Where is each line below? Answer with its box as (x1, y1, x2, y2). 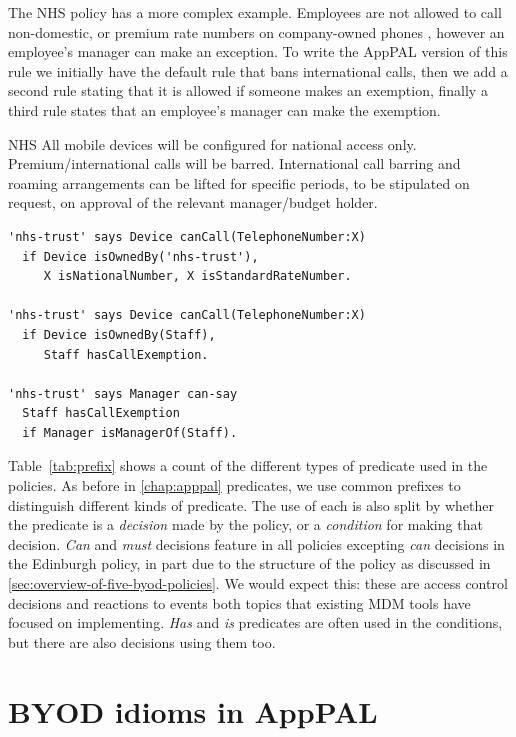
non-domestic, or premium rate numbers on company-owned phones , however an (8, 21, 505, 42)
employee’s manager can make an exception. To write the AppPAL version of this (8, 41, 508, 62)
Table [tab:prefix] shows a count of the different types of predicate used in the (8, 455, 488, 476)
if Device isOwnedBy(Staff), (22, 327, 216, 342)
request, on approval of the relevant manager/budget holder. (8, 192, 378, 213)
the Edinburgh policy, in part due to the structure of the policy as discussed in (8, 553, 491, 574)
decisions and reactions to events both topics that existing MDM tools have (8, 592, 471, 613)
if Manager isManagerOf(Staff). (22, 425, 238, 440)
